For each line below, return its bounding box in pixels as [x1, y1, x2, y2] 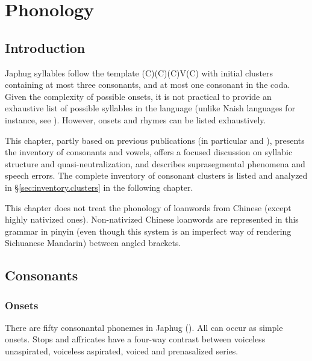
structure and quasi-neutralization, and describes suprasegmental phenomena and [5, 157, 305, 170]
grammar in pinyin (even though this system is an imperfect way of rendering [5, 224, 292, 237]
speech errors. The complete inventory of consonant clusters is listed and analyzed [5, 169, 308, 182]
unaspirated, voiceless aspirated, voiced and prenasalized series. [5, 345, 239, 357]
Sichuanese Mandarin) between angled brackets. [5, 236, 181, 249]
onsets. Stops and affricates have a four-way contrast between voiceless [5, 333, 266, 345]
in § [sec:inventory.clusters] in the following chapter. [5, 180, 193, 193]
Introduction [5, 38, 86, 57]
